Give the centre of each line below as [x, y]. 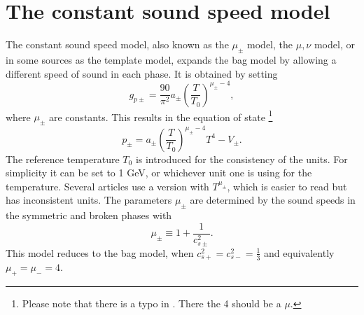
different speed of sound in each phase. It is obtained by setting [142, 73]
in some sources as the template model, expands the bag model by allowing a [171, 59]
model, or [334, 44]
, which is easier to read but [287, 186]
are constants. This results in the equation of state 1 [161, 115]
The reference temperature [63, 159]
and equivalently [299, 252]
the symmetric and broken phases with [89, 215]
